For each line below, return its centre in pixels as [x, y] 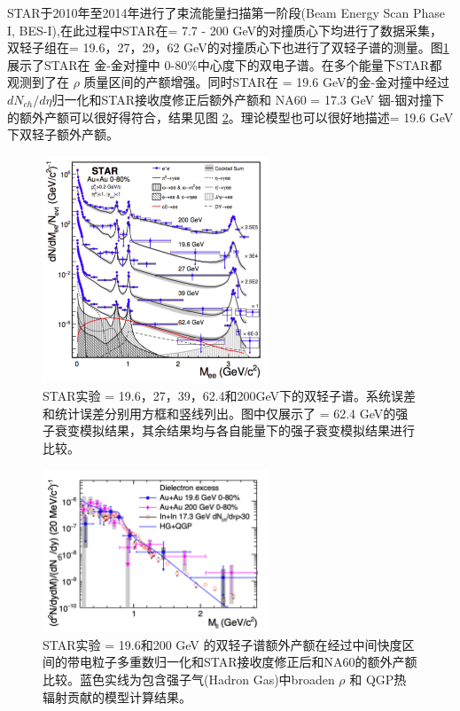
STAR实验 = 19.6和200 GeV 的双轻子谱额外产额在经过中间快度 [222, 644]
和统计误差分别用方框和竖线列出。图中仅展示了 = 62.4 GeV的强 [226, 413]
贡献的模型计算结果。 [129, 696]
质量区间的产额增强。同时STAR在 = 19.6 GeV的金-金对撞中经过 [267, 82]
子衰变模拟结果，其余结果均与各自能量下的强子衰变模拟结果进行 [229, 430]
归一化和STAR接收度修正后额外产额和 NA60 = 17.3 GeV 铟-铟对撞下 [248, 99]
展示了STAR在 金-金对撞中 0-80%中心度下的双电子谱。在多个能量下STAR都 [225, 64]
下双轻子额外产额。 [63, 134]
